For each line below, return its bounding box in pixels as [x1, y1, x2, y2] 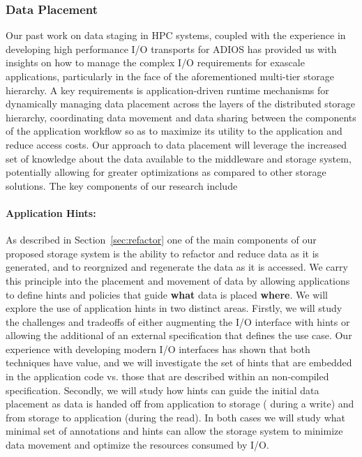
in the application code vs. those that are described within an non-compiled [6, 369, 329, 384]
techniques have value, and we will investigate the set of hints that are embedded [6, 355, 352, 370]
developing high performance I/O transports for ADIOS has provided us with [6, 41, 337, 56]
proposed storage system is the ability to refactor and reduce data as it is [6, 246, 319, 260]
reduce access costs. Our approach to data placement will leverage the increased [6, 137, 347, 151]
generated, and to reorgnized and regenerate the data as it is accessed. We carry [6, 260, 348, 274]
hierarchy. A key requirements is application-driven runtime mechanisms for [6, 82, 329, 97]
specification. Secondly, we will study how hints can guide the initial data [6, 382, 319, 397]
